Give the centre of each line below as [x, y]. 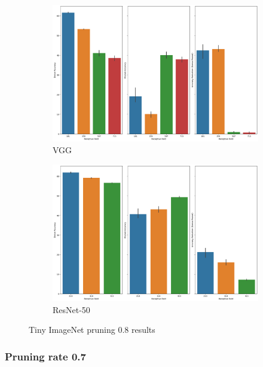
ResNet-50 [71, 309]
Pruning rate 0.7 [45, 356]
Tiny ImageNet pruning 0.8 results [92, 330]
